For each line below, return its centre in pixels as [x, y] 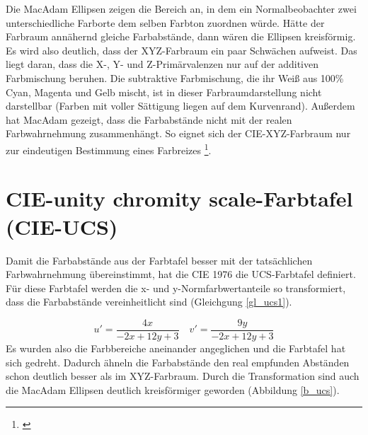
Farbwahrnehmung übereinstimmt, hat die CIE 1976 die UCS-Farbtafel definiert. [181, 274]
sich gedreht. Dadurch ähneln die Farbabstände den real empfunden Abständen [178, 362]
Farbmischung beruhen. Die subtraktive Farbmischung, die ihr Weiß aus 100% [175, 77]
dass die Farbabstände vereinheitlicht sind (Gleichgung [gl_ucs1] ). [149, 302]
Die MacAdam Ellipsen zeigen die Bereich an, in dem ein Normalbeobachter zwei [181, 8]
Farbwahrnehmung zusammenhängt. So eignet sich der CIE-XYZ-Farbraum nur [178, 133]
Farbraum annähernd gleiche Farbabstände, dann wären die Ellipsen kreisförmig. [181, 36]
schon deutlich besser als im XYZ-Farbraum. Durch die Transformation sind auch [183, 376]
